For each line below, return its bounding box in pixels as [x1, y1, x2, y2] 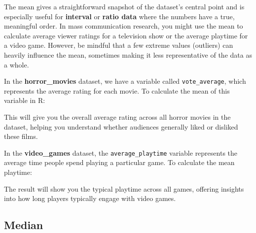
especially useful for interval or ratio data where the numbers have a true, [4, 11, 235, 21]
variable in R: [4, 95, 45, 105]
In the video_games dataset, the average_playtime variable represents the [4, 147, 238, 158]
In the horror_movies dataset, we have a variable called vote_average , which [4, 76, 246, 86]
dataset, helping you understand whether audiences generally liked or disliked [4, 121, 238, 132]
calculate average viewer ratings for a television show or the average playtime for [4, 30, 248, 40]
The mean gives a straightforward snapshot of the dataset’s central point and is [4, 1, 245, 11]
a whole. [4, 59, 29, 69]
